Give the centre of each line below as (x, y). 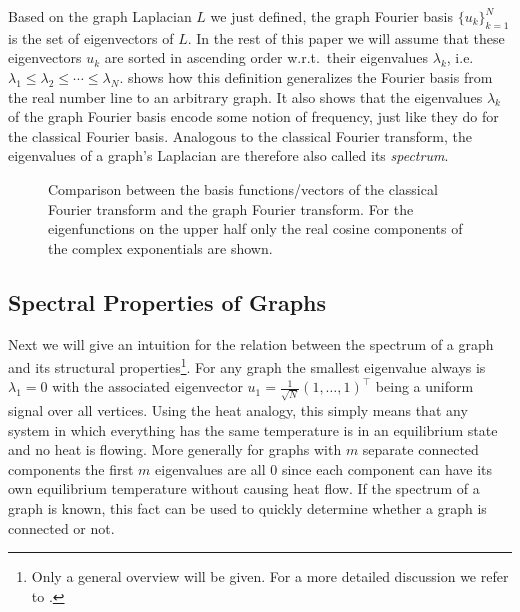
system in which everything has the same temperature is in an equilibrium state (253, 429)
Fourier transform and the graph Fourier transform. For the (231, 208)
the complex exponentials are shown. (160, 247)
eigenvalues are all (210, 468)
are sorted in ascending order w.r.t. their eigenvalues (266, 57)
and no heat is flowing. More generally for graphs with (175, 449)
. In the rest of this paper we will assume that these (346, 37)
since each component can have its (387, 468)
